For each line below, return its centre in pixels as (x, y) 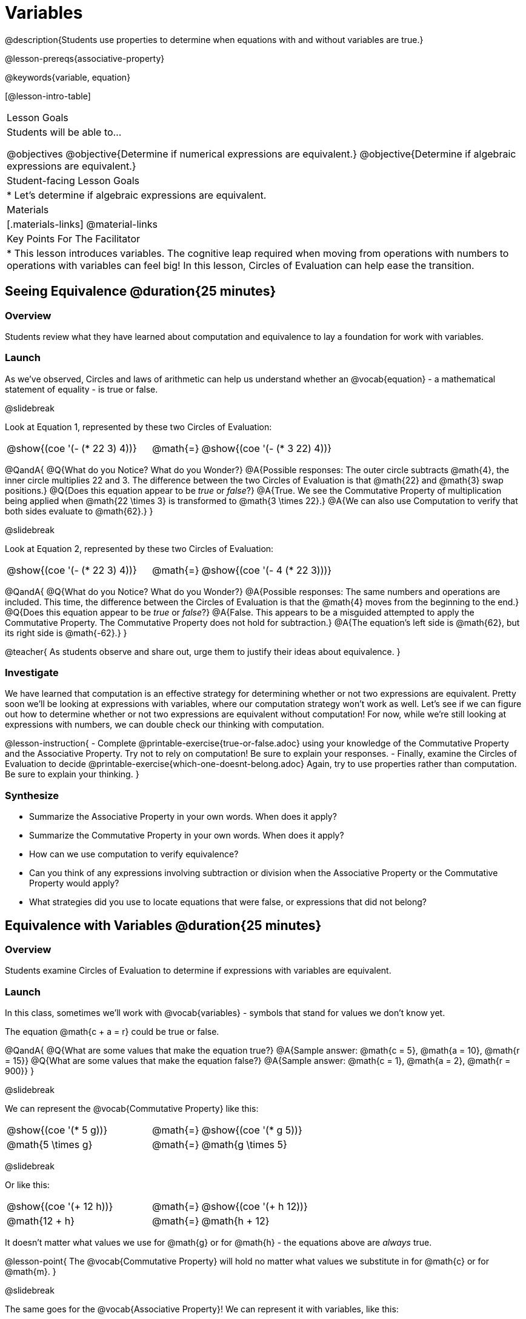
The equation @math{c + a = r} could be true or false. (112, 1032)
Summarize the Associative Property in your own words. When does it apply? (183, 817)
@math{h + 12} (235, 1221)
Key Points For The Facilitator (74, 238)
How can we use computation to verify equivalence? (134, 854)
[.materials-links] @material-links (82, 224)
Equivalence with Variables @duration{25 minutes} (163, 925)
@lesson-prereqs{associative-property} (85, 58)
